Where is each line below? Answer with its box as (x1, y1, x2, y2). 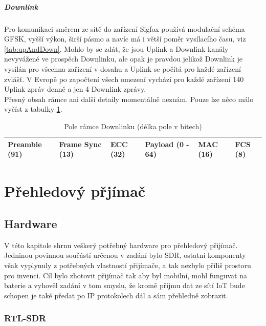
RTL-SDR (4, 312, 47, 324)
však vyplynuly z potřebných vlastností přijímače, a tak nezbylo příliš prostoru (4, 259, 251, 270)
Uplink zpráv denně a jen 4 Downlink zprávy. (4, 84, 146, 94)
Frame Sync (59, 138, 102, 149)
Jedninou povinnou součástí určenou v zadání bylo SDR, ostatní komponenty (4, 250, 246, 260)
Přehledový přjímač (4, 180, 146, 201)
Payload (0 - (145, 138, 189, 149)
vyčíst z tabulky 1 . (4, 104, 62, 114)
